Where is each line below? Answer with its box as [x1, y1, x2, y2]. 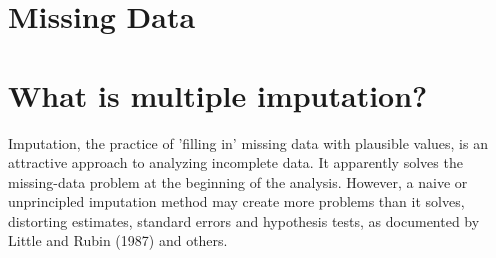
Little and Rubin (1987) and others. [8, 230, 228, 251]
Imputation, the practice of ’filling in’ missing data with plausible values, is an [8, 132, 488, 153]
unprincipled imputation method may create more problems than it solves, [8, 191, 465, 212]
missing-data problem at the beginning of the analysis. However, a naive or [8, 171, 468, 192]
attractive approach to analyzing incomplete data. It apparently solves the [8, 152, 463, 173]
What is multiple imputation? [8, 74, 428, 115]
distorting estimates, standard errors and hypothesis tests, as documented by [8, 210, 480, 231]
